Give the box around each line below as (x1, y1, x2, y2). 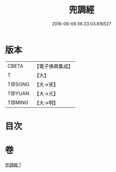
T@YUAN (7, 90, 30, 96)
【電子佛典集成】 (34, 63, 74, 70)
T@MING (7, 99, 29, 106)
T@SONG (7, 81, 30, 88)
